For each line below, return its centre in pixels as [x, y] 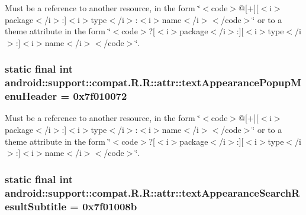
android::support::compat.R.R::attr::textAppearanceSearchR [152, 192]
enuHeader [31, 96]
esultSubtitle [36, 206]
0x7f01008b [110, 206]
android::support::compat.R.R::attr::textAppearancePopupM [153, 82]
